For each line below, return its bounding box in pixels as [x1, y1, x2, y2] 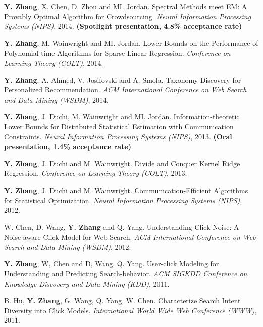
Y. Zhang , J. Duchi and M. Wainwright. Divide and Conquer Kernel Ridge [4, 158, 240, 168]
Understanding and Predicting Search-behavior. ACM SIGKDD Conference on [4, 268, 247, 279]
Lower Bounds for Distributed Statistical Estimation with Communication [4, 121, 234, 131]
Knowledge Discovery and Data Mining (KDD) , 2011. [4, 278, 170, 289]
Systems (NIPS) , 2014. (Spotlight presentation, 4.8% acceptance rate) [4, 21, 242, 31]
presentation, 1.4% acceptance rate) [4, 141, 131, 152]
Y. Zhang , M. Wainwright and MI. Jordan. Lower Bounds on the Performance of [4, 37, 258, 48]
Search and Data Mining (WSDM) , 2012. [4, 241, 131, 252]
